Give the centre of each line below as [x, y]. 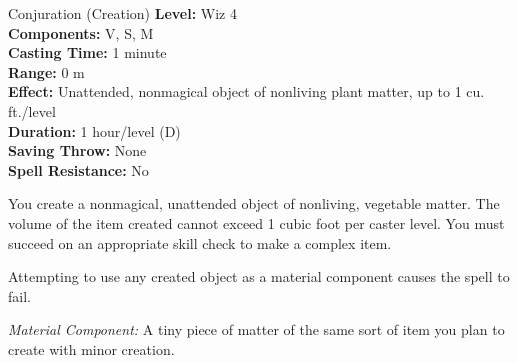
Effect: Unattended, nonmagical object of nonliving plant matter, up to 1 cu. [246, 91]
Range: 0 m [46, 71]
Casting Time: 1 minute [87, 52]
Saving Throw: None [77, 150]
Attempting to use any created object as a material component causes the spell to [259, 276]
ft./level [32, 110]
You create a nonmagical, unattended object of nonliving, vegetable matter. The [254, 203]
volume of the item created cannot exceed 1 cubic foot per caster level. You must [256, 222]
